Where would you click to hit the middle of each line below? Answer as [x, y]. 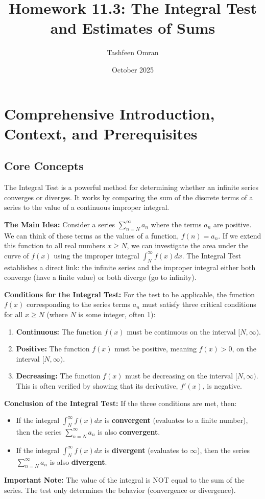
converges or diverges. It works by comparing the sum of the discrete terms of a [129, 197]
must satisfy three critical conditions [199, 304]
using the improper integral [97, 255]
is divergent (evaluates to [146, 450]
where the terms [176, 224]
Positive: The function [53, 349]
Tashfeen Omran [133, 52]
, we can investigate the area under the [188, 245]
